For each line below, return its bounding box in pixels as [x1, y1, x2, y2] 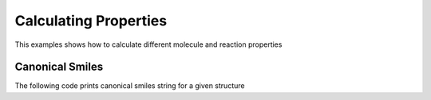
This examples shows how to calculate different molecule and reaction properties [14, 40, 283, 49]
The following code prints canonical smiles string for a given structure [14, 81, 245, 90]
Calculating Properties [14, 12, 168, 29]
